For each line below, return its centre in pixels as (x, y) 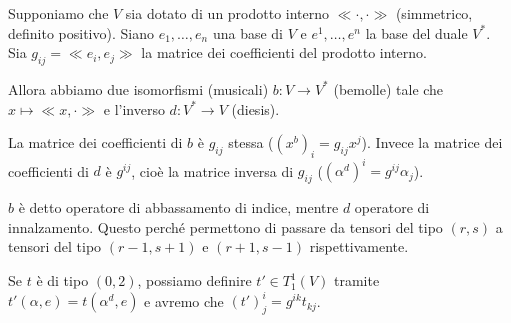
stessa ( (251, 142)
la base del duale (416, 32)
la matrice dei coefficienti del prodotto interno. (284, 52)
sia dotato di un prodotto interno (227, 13)
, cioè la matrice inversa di (212, 170)
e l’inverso (134, 108)
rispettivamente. (359, 246)
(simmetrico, (434, 13)
